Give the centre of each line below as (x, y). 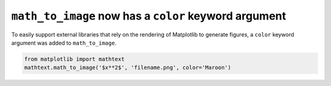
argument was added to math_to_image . (64, 43)
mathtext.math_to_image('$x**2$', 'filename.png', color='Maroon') (128, 68)
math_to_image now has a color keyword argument (149, 16)
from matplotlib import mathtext (74, 59)
